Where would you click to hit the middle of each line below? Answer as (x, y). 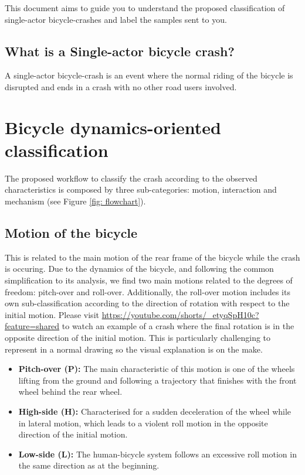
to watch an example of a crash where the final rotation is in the (178, 326)
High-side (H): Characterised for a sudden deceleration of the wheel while (155, 411)
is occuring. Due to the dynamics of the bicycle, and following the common (139, 269)
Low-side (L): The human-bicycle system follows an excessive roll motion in (157, 454)
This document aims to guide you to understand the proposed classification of (145, 8)
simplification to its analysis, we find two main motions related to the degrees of (149, 280)
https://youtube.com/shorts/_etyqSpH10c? (180, 314)
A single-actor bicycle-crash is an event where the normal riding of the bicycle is (149, 75)
